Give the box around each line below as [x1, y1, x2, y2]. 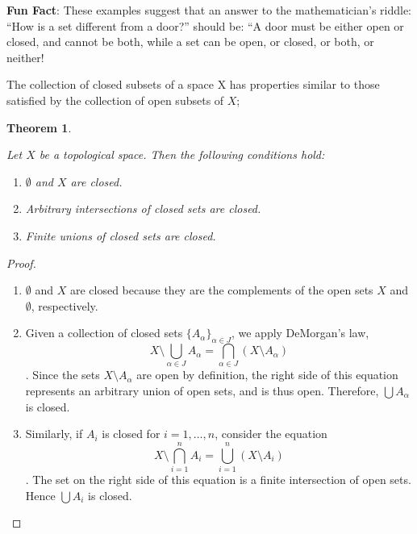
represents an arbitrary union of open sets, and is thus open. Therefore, [25, 382, 379, 399]
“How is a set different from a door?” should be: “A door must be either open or [6, 17, 404, 34]
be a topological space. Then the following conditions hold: [39, 146, 325, 163]
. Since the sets [25, 366, 100, 383]
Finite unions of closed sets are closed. [25, 227, 216, 244]
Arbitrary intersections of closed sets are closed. [25, 200, 261, 217]
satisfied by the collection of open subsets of [6, 91, 224, 108]
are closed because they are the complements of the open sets [69, 282, 373, 298]
